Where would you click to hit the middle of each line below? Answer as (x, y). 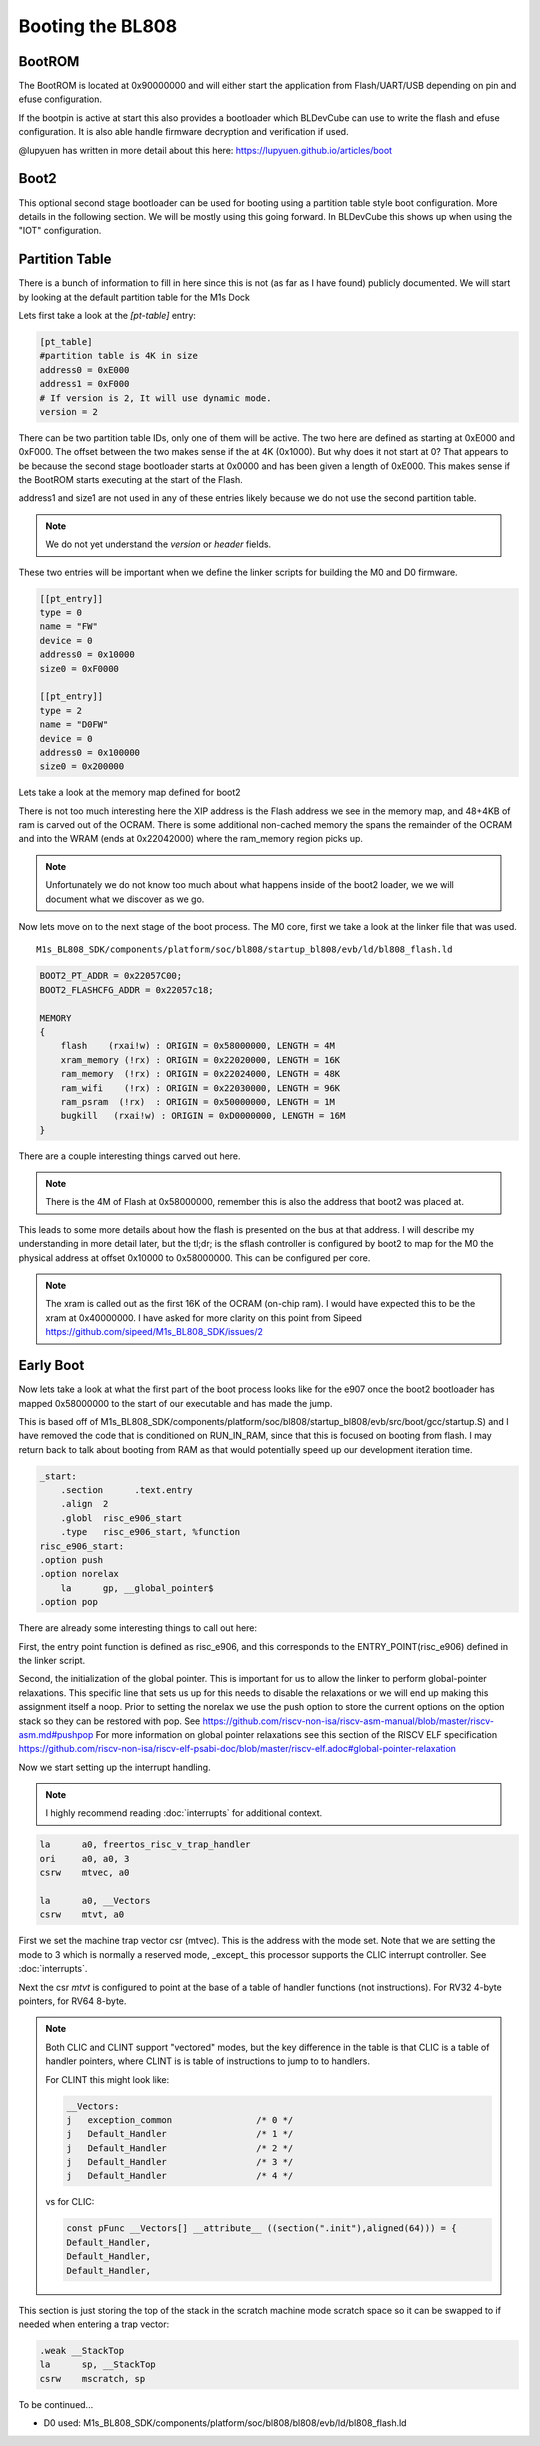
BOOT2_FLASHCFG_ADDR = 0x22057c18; (126, 989)
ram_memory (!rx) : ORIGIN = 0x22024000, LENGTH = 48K (200, 1074)
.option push (71, 1560)
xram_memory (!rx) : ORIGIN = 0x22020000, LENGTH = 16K (200, 1059)
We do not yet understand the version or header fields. (158, 544)
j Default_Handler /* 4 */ (180, 2176)
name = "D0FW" (74, 724)
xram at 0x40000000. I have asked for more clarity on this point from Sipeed (203, 1317)
